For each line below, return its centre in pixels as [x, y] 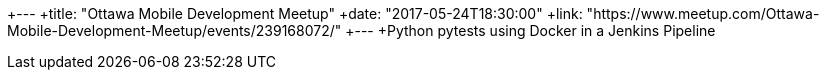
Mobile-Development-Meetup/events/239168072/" [174, 30]
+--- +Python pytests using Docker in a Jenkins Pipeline [530, 30]
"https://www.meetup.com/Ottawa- [703, 13]
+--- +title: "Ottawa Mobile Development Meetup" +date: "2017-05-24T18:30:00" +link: [295, 13]
